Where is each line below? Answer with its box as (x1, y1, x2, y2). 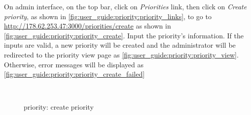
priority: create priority (24, 102, 94, 112)
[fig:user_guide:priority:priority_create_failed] (4, 69, 145, 79)
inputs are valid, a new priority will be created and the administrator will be (4, 40, 236, 50)
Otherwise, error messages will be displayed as (4, 59, 143, 69)
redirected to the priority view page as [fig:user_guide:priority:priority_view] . (4, 49, 239, 59)
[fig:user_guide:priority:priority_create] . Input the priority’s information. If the (4, 30, 244, 40)
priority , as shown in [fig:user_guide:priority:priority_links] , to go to (4, 11, 212, 21)
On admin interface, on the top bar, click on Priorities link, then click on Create (4, 1, 247, 11)
